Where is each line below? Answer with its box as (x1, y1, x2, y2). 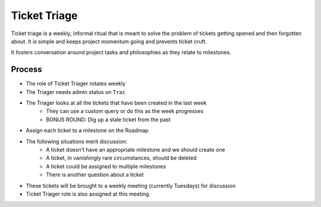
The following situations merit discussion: (26, 137, 128, 145)
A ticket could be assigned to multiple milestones (46, 162, 166, 170)
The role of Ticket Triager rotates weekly (26, 80, 126, 87)
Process (11, 64, 42, 74)
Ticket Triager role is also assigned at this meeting (26, 190, 149, 197)
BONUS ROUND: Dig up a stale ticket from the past (46, 116, 171, 123)
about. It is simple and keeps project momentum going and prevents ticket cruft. (11, 37, 207, 45)
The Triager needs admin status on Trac (26, 88, 126, 95)
